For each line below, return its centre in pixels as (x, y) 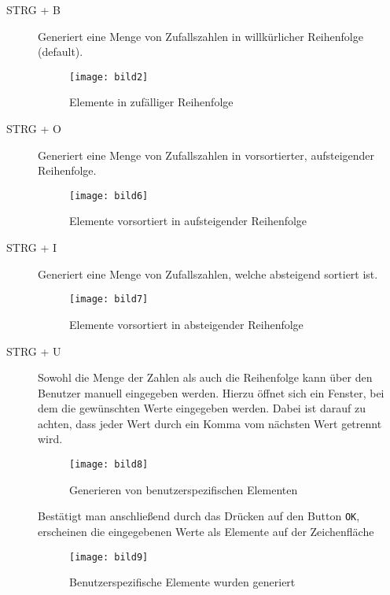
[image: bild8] (109, 465)
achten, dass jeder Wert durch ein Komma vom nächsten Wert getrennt (210, 423)
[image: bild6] (109, 196)
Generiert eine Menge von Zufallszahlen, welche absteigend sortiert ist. (208, 273)
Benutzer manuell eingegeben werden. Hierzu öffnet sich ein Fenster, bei (211, 392)
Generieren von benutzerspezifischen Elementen (184, 489)
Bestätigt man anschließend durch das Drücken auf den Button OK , (199, 516)
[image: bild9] (109, 557)
